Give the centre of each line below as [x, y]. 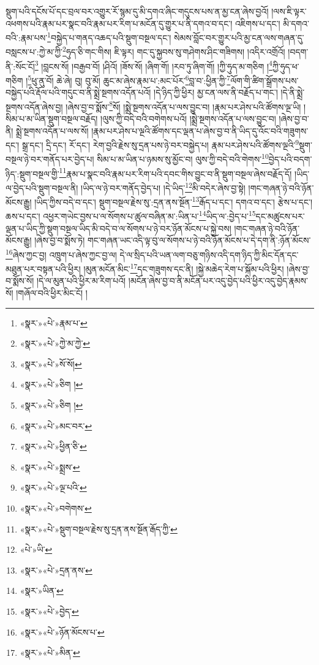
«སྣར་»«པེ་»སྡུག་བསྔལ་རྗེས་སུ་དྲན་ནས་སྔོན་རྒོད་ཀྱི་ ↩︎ [99, 529]
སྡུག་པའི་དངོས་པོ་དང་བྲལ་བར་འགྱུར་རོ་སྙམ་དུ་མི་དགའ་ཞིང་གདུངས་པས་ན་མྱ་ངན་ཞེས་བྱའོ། [137, 11]
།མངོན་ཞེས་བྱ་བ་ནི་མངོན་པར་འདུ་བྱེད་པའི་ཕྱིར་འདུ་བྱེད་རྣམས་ [218, 281]
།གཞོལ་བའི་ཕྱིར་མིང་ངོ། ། [52, 293]
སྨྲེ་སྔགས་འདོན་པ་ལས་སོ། [52, 130]
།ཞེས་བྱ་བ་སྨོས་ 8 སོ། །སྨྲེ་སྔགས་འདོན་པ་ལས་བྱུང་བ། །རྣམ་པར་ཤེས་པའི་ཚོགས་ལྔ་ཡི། [183, 106]
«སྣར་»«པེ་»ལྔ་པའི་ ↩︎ [53, 487]
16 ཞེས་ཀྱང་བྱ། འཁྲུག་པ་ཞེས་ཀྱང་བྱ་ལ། [61, 253]
